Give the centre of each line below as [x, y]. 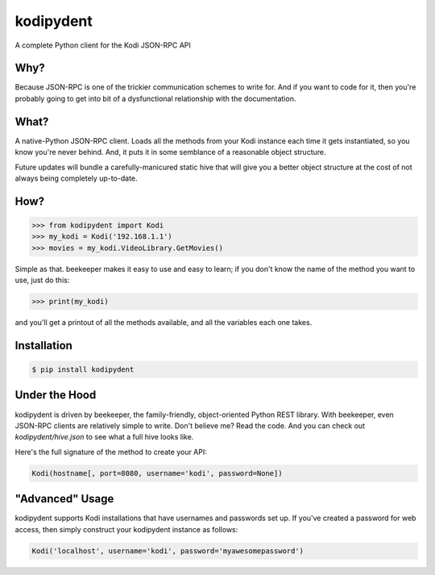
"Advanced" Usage [64, 499]
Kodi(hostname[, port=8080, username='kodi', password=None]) [157, 473]
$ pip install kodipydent [83, 370]
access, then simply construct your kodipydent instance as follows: [126, 529]
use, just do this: [42, 280]
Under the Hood [56, 395]
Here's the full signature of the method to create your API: [111, 452]
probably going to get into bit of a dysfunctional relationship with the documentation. [155, 98]
